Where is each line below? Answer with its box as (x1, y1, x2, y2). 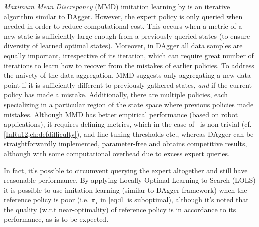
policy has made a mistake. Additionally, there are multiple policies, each (4, 89, 228, 100)
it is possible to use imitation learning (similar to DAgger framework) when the (4, 184, 247, 195)
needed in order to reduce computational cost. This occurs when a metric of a (4, 21, 242, 31)
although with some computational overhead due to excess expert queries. (4, 148, 230, 158)
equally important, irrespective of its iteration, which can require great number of (4, 50, 254, 60)
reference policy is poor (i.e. (4, 194, 89, 205)
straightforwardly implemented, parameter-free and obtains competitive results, (4, 138, 247, 149)
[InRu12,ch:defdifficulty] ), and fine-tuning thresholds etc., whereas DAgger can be (4, 128, 254, 139)
